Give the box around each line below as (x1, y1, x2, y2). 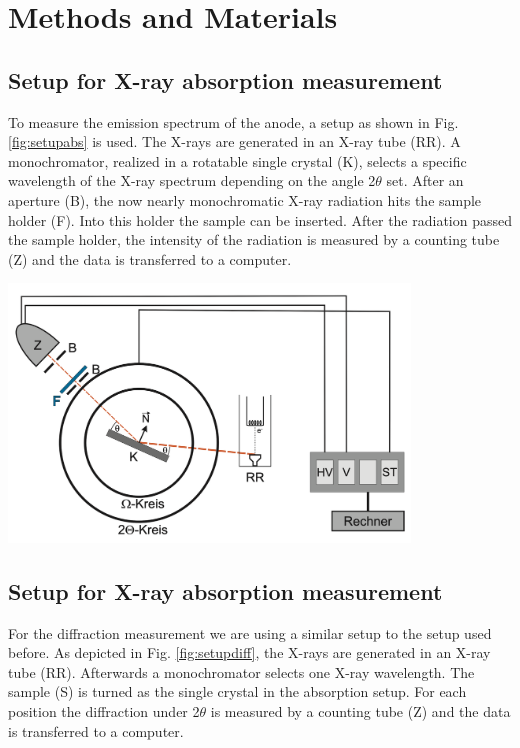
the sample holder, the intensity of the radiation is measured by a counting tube (8, 229, 500, 250)
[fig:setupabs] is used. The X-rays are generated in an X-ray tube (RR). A (8, 131, 461, 152)
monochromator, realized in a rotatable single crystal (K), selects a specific (8, 150, 467, 171)
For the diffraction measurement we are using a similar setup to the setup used (8, 622, 492, 643)
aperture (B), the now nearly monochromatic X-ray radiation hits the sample (8, 189, 482, 210)
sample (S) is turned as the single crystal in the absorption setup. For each (8, 681, 467, 702)
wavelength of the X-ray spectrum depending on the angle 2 (8, 170, 376, 191)
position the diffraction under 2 (8, 700, 200, 721)
